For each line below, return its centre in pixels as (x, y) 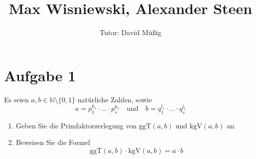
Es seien (17, 99)
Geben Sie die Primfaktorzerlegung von (76, 125)
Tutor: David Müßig (131, 32)
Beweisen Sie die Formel (53, 142)
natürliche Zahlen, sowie (115, 99)
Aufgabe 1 (40, 75)
